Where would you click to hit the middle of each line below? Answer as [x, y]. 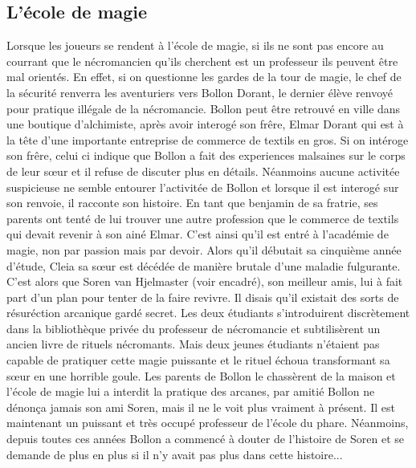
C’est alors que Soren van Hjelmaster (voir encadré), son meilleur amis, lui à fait [205, 281]
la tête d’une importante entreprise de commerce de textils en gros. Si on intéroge [208, 139]
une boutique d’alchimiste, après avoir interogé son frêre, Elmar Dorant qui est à [205, 124]
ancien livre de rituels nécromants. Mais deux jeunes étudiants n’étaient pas [193, 344]
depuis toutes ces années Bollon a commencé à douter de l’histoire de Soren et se [205, 439]
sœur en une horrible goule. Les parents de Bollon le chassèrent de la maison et [201, 375]
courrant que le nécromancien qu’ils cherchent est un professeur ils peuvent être [202, 61]
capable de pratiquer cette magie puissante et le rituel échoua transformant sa [198, 360]
